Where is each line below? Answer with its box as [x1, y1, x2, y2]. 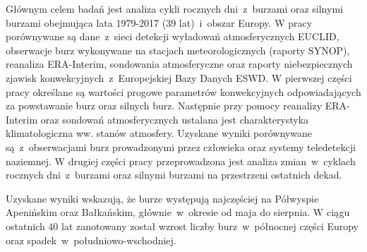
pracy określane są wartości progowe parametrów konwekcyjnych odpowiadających [6, 84, 361, 99]
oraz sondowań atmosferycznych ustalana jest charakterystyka [40, 112, 309, 126]
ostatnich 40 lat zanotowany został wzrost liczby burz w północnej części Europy [6, 218, 359, 233]
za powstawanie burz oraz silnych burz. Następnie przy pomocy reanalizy [6, 98, 323, 113]
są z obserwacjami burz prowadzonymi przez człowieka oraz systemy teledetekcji [6, 139, 356, 154]
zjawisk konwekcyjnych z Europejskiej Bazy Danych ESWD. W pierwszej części [6, 70, 352, 85]
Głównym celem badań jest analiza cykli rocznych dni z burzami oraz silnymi [6, 1, 343, 16]
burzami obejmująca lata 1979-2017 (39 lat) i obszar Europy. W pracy [6, 15, 313, 30]
